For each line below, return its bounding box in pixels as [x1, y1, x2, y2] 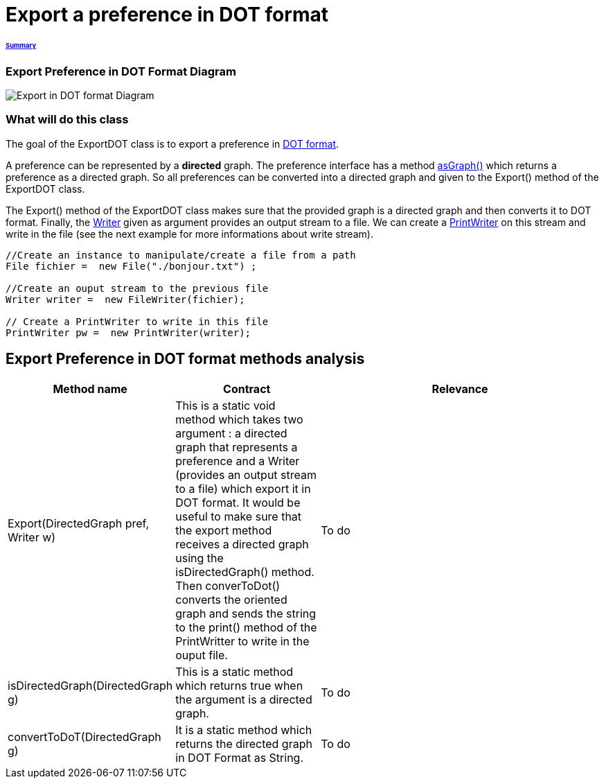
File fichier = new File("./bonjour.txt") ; [6, 260, 257, 272]
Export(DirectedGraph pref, [8, 516, 150, 530]
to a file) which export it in [175, 481, 311, 496]
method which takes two [175, 412, 303, 426]
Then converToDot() [175, 578, 281, 593]
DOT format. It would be [175, 495, 301, 509]
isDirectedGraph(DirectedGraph [8, 678, 173, 692]
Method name [53, 381, 127, 396]
